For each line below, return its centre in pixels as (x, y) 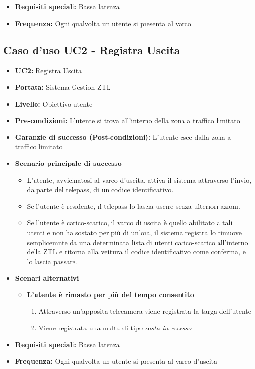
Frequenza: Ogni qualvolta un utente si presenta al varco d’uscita (116, 361)
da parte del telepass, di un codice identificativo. (100, 189)
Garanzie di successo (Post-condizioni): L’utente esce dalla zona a (123, 137)
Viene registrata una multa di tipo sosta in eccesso (115, 328)
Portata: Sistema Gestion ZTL (63, 87)
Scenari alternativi (47, 278)
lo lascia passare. (52, 261)
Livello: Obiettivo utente (54, 103)
